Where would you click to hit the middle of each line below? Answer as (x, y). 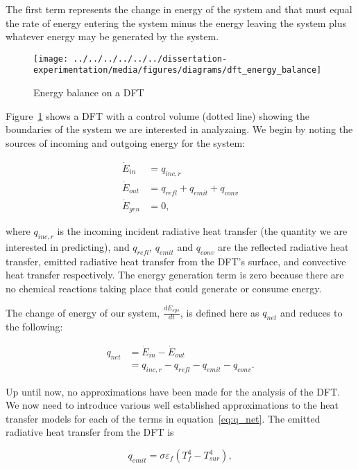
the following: (34, 327)
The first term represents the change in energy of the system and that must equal (179, 9)
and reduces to (311, 312)
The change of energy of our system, (83, 312)
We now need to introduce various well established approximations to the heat (172, 405)
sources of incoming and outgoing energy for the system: (125, 142)
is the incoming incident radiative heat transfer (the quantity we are (202, 231)
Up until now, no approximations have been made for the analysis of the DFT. (173, 391)
